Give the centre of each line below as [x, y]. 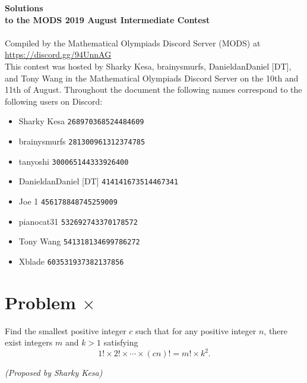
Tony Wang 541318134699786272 [79, 241]
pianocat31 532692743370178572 [78, 221]
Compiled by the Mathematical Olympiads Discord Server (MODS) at [133, 43]
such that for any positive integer [196, 330]
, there [276, 330]
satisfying [121, 342]
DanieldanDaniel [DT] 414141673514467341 [99, 181]
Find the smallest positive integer [66, 330]
